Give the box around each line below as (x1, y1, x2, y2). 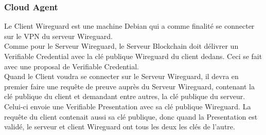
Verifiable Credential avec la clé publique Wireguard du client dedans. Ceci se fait (4, 51, 262, 61)
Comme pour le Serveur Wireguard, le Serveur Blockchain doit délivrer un (4, 41, 239, 51)
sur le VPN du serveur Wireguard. (4, 30, 113, 41)
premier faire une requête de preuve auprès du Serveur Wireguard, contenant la (4, 81, 255, 91)
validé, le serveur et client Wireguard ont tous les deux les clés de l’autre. (4, 121, 235, 132)
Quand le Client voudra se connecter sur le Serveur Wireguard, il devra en (4, 71, 239, 82)
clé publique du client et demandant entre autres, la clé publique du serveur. (4, 91, 245, 102)
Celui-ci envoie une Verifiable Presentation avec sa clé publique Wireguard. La (4, 101, 251, 111)
